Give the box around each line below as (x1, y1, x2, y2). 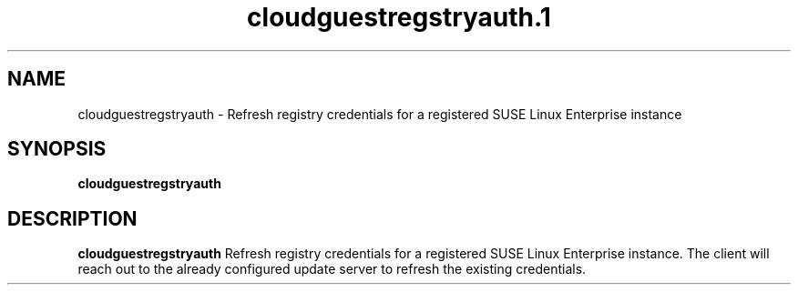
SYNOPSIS (7, 137, 107, 161)
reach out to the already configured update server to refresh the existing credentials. (77, 261, 587, 277)
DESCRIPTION (7, 206, 138, 230)
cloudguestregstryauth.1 (247, 2, 551, 33)
